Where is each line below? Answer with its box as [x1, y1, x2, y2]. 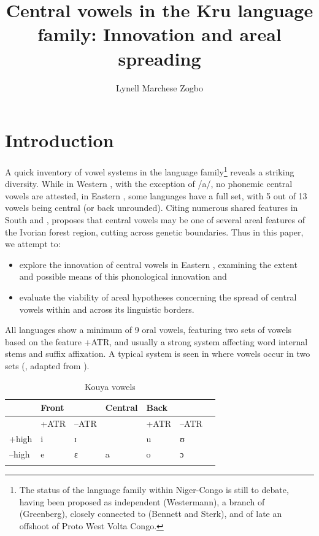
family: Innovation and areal [37, 21, 282, 47]
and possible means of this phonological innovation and [19, 270, 227, 283]
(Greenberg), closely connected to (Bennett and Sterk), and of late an [19, 507, 282, 520]
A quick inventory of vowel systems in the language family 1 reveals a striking [5, 164, 294, 178]
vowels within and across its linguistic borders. [19, 302, 194, 315]
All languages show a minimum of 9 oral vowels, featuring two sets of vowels [5, 323, 292, 336]
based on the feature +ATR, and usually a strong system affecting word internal [5, 335, 308, 348]
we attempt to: [5, 237, 61, 250]
